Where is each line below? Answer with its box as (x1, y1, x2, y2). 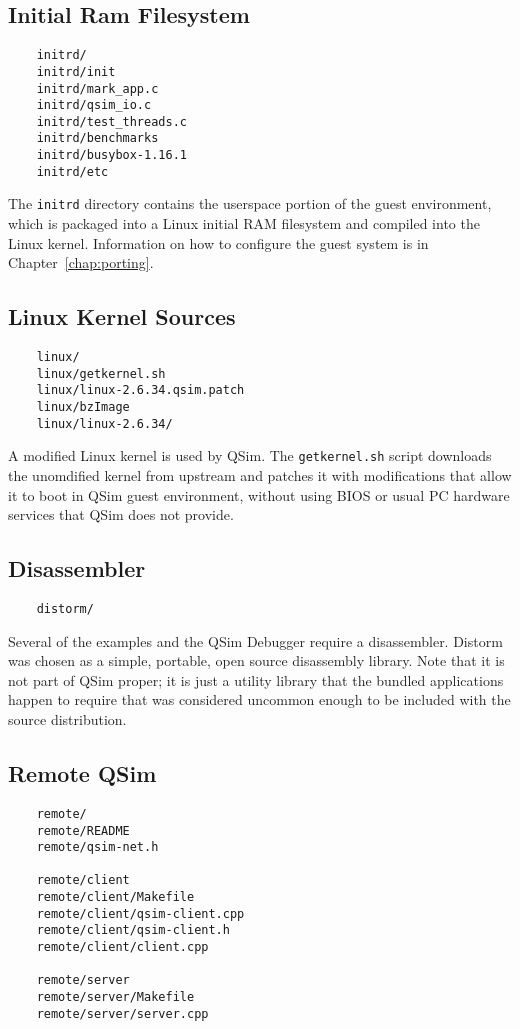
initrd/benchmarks (36, 131, 159, 146)
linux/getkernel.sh (36, 366, 166, 381)
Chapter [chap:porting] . (8, 252, 154, 273)
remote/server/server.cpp (36, 1006, 209, 1021)
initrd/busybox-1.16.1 (36, 148, 187, 163)
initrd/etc (36, 164, 109, 179)
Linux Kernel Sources (8, 301, 236, 332)
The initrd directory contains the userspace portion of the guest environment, (8, 193, 492, 214)
